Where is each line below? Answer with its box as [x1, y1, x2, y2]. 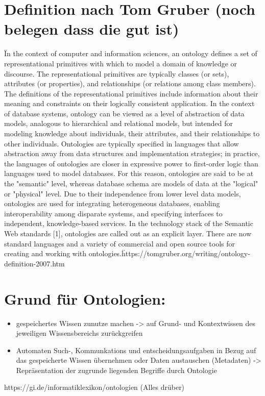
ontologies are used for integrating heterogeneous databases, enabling [4, 198, 220, 209]
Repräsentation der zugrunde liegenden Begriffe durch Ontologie [16, 364, 217, 375]
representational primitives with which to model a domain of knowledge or [4, 58, 237, 68]
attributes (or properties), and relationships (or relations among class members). [4, 78, 256, 89]
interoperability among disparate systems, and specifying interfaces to [4, 208, 223, 218]
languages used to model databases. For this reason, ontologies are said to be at [4, 168, 254, 179]
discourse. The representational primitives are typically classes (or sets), [4, 68, 229, 79]
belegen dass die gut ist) [4, 18, 179, 39]
